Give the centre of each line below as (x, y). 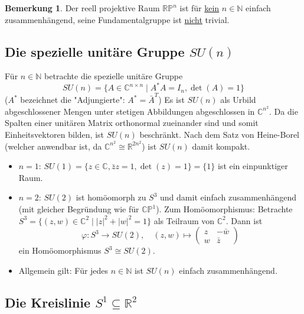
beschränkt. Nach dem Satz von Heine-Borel (220, 135)
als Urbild (238, 100)
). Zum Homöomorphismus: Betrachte (224, 209)
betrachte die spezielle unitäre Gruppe (114, 76)
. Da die (284, 111)
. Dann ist (244, 220)
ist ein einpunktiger (253, 166)
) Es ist (171, 100)
